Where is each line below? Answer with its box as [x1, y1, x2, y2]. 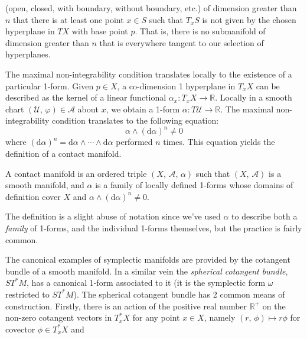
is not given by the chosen [202, 13, 296, 25]
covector [5, 322, 35, 335]
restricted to [5, 288, 50, 300]
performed [116, 135, 153, 148]
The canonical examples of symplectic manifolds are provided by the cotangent [5, 253, 290, 266]
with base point [71, 25, 128, 37]
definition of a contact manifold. [5, 147, 122, 160]
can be [256, 79, 280, 92]
